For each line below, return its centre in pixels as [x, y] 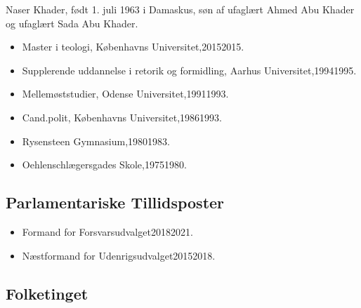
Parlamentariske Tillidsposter [115, 202]
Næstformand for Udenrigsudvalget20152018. [119, 255]
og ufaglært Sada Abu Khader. [72, 23]
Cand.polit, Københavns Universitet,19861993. [122, 117]
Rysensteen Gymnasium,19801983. [96, 141]
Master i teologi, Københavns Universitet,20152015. [133, 47]
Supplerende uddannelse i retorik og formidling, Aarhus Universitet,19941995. [189, 70]
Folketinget [47, 293]
